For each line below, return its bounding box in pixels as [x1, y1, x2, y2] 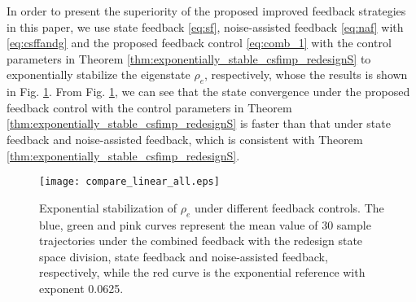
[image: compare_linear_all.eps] [39, 176, 220, 188]
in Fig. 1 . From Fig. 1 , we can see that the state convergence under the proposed [7, 83, 410, 100]
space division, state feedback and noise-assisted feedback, [39, 247, 328, 265]
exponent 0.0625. [39, 279, 124, 296]
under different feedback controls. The [195, 199, 384, 216]
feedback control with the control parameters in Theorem [7, 98, 292, 116]
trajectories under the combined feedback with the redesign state [39, 232, 363, 249]
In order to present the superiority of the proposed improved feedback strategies [7, 2, 406, 19]
